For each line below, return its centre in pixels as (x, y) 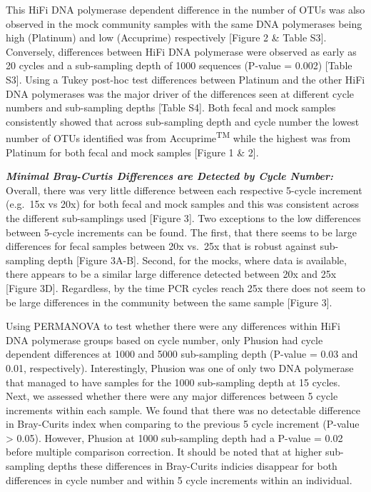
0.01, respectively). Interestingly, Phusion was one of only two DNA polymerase (180, 367)
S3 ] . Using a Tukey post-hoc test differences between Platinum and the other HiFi (185, 79)
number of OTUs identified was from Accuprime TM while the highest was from (178, 137)
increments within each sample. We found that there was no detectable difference (183, 410)
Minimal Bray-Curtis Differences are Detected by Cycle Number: (170, 176)
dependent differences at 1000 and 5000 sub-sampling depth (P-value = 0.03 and (182, 354)
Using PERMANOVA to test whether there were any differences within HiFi (173, 326)
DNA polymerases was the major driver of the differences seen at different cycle (180, 93)
